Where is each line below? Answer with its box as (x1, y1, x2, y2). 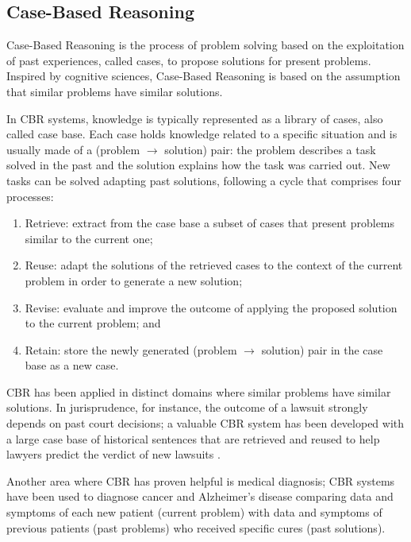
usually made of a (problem (6, 141, 140, 157)
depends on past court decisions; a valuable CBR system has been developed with (6, 415, 405, 432)
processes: (6, 188, 54, 204)
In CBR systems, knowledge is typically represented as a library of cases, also (6, 110, 383, 126)
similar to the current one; (25, 230, 153, 246)
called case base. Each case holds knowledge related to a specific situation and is (6, 126, 398, 142)
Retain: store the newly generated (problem (25, 341, 237, 358)
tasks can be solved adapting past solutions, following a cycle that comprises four (6, 172, 401, 188)
